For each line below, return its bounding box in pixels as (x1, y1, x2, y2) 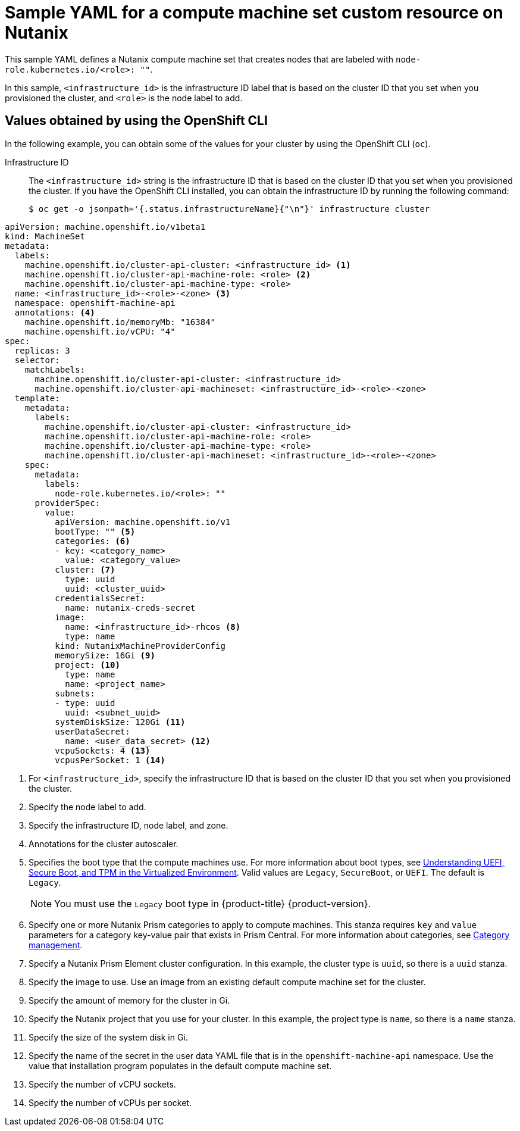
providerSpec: (35, 498, 101, 508)
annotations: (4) (14, 307, 95, 317)
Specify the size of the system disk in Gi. (29, 1032, 188, 1042)
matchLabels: (24, 364, 85, 374)
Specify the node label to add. (29, 801, 146, 812)
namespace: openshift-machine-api (14, 298, 176, 308)
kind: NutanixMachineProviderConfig (55, 641, 225, 651)
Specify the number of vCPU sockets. (29, 1079, 176, 1089)
